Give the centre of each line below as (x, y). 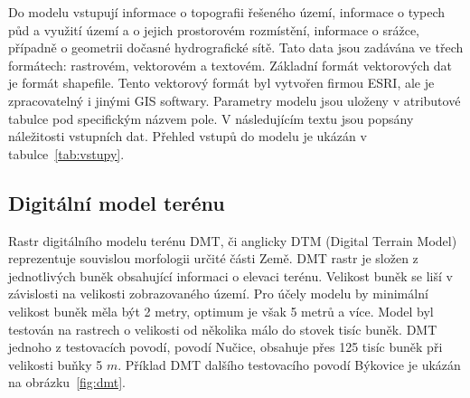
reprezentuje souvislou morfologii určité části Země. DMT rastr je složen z (213, 258)
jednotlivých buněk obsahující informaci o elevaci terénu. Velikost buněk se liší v (230, 275)
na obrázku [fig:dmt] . (67, 382)
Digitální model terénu (117, 202)
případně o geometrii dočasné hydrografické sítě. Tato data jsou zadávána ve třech (236, 47)
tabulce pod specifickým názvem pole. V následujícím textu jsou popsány (211, 118)
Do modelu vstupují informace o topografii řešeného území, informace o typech (227, 12)
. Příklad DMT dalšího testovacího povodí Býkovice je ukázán (289, 364)
